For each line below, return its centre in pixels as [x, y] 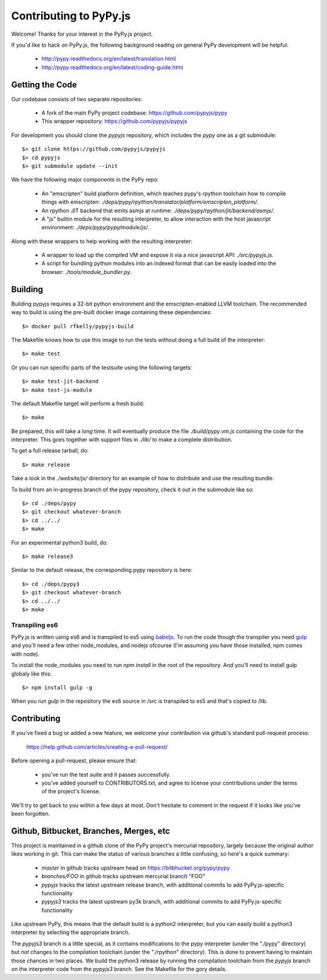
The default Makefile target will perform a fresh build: [78, 403]
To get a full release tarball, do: [50, 451]
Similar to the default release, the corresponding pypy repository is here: [102, 570]
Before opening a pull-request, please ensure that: [74, 760]
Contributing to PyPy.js [71, 16]
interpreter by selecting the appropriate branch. [71, 932]
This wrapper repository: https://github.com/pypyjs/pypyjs [114, 121]
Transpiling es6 [35, 625]
